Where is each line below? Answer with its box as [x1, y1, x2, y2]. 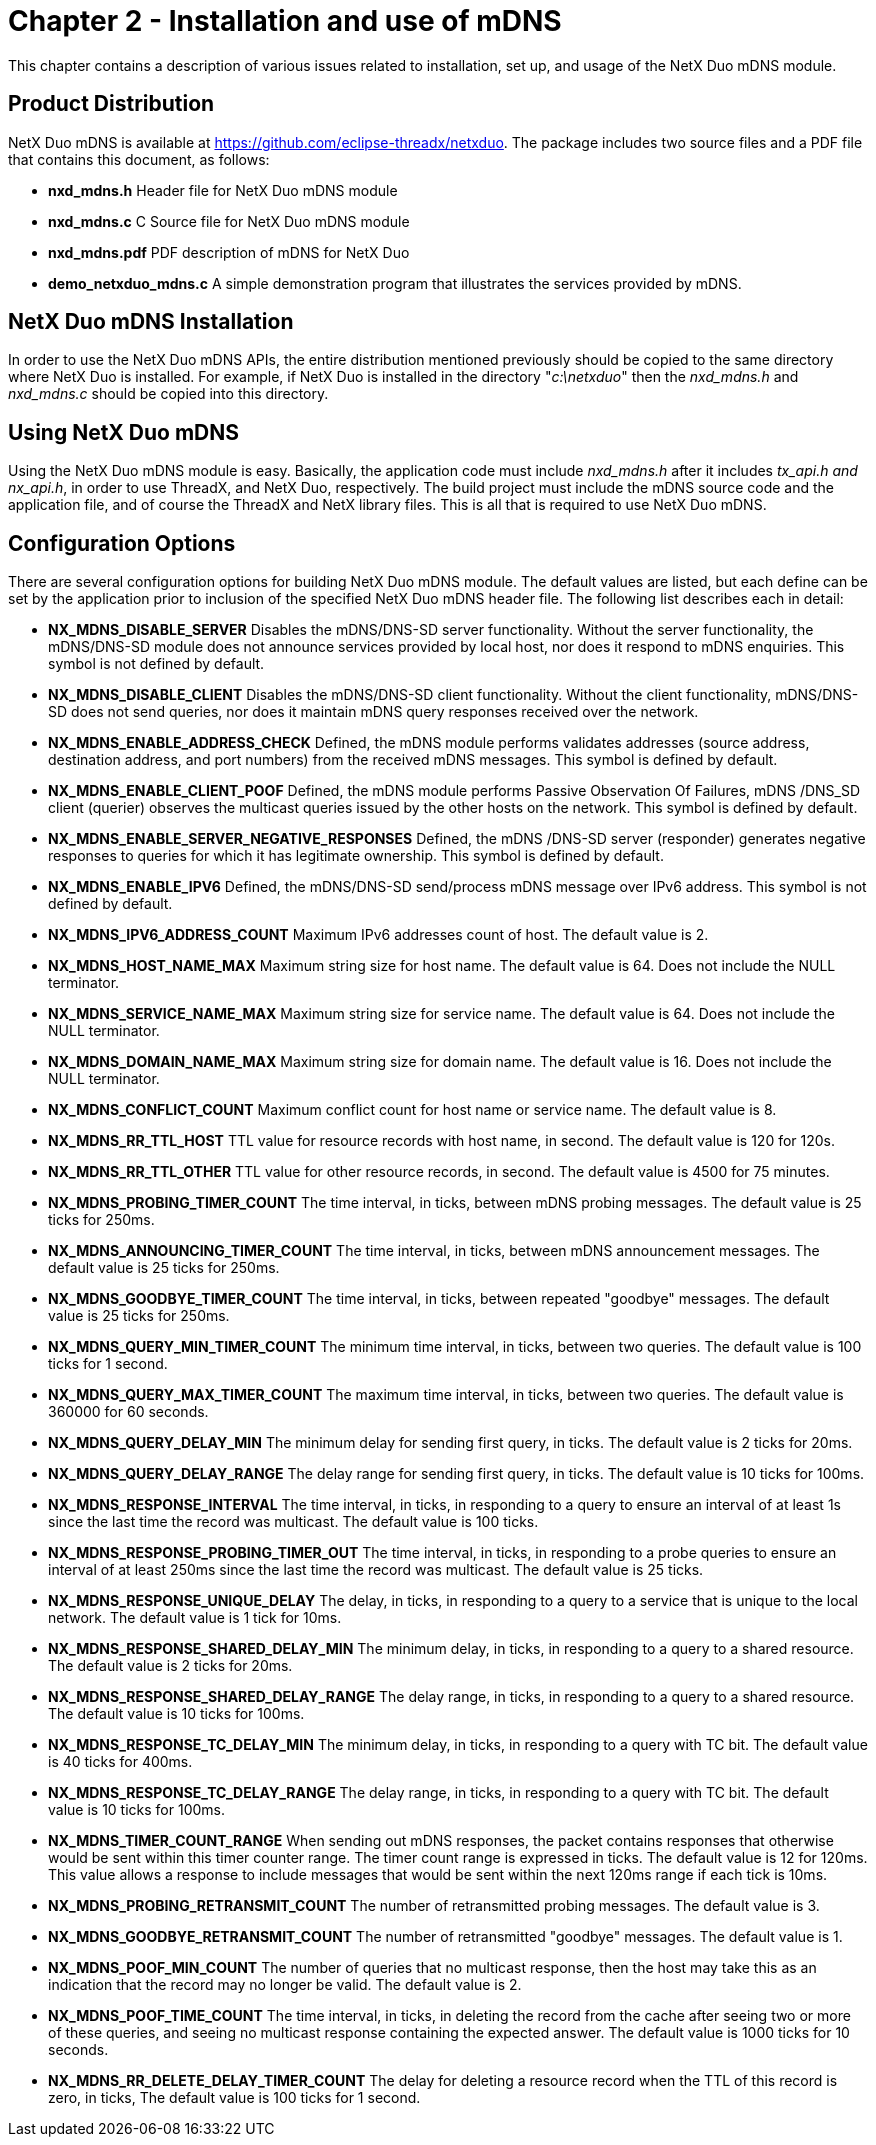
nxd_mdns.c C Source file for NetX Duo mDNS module [48, 212, 410, 230]
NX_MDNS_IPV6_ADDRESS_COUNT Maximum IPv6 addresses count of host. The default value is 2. [48, 926, 709, 944]
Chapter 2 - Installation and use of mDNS [8, 4, 562, 38]
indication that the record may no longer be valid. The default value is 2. [48, 1976, 522, 1994]
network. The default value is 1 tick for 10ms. [48, 1609, 342, 1627]
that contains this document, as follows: [8, 150, 270, 168]
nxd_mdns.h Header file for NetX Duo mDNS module [48, 181, 398, 199]
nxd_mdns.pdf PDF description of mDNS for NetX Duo [48, 243, 410, 261]
